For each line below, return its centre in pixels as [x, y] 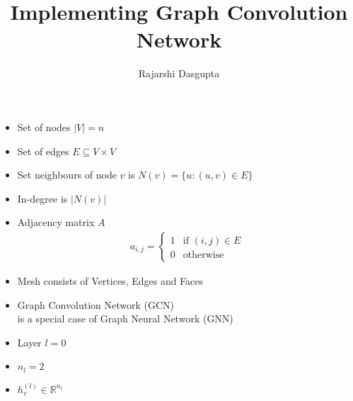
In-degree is [42, 198]
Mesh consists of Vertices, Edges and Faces [110, 280]
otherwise [203, 255]
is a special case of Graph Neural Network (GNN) [125, 318]
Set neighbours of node [67, 175]
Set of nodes [44, 126]
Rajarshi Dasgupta [179, 73]
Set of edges [43, 151]
